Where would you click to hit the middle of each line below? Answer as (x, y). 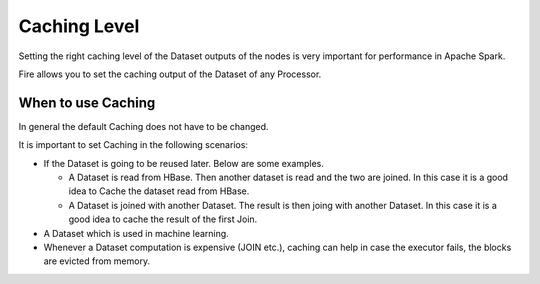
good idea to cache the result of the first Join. (163, 219)
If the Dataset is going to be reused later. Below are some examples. (184, 163)
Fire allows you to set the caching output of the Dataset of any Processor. (170, 74)
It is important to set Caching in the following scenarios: (133, 145)
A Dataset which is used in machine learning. (136, 233)
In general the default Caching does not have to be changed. (143, 126)
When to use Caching (87, 102)
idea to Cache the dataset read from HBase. (159, 191)
